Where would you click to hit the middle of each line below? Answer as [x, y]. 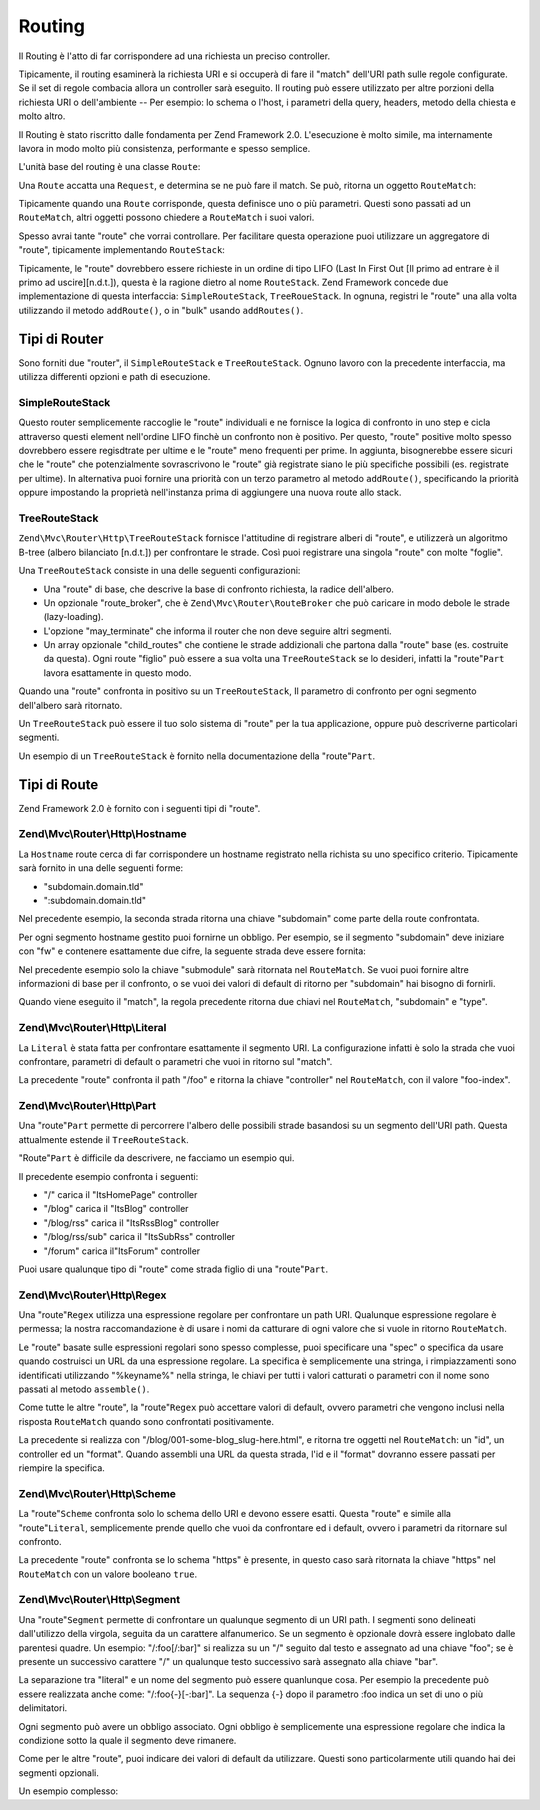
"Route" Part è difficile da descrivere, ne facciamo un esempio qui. [156, 1158]
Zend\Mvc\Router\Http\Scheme [97, 1493]
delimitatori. [43, 1708]
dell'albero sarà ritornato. [70, 705]
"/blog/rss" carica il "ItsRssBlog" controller [131, 1222]
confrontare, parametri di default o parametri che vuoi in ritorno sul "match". [175, 1061]
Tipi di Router [61, 338]
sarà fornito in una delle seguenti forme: [101, 868]
